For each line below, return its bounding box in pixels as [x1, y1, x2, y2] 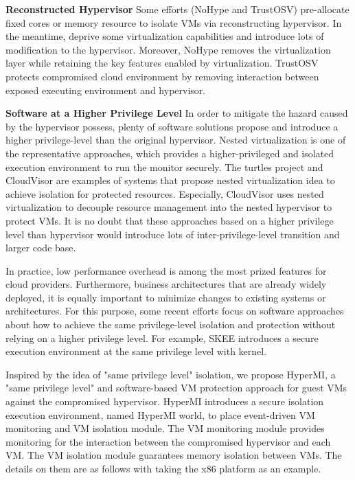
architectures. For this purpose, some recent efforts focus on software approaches [5, 304, 344, 318]
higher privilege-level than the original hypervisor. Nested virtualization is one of [5, 133, 346, 147]
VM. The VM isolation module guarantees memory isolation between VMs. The [5, 448, 342, 462]
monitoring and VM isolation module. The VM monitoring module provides [5, 421, 325, 435]
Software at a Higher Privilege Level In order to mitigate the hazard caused [5, 106, 348, 120]
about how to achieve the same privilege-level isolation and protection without [5, 317, 336, 332]
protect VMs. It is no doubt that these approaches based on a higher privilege [5, 213, 334, 227]
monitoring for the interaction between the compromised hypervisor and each [5, 434, 331, 448]
